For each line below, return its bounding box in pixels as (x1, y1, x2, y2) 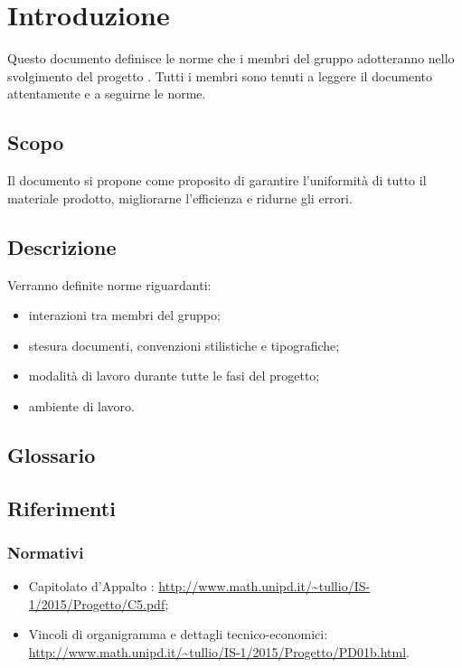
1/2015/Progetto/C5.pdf (28, 594, 165, 613)
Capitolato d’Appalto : (28, 577, 155, 596)
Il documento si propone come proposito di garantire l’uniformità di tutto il (7, 171, 427, 190)
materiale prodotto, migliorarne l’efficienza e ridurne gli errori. (7, 188, 353, 207)
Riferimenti (7, 494, 116, 522)
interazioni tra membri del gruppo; (28, 306, 221, 325)
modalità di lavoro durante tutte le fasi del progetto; (28, 366, 320, 385)
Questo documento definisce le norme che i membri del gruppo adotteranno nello (7, 49, 455, 68)
